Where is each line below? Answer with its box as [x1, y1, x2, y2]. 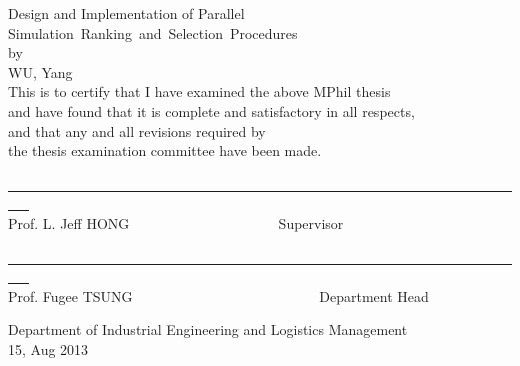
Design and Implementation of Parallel [8, 3, 245, 23]
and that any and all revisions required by [8, 120, 266, 141]
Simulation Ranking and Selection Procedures [8, 22, 298, 43]
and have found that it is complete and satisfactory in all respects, [8, 100, 415, 121]
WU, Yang [8, 61, 73, 82]
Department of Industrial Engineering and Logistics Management [8, 319, 408, 340]
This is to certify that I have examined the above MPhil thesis [8, 81, 391, 102]
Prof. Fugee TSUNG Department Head [8, 285, 429, 306]
